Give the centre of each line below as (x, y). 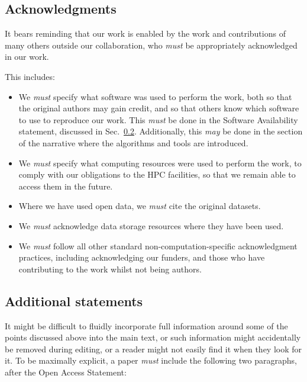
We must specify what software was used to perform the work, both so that (155, 96)
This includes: (30, 76)
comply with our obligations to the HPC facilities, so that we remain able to (157, 174)
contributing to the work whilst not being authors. (110, 269)
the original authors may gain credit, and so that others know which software (159, 108)
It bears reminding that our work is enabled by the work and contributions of (145, 33)
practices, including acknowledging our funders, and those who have (142, 257)
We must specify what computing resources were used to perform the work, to (160, 163)
